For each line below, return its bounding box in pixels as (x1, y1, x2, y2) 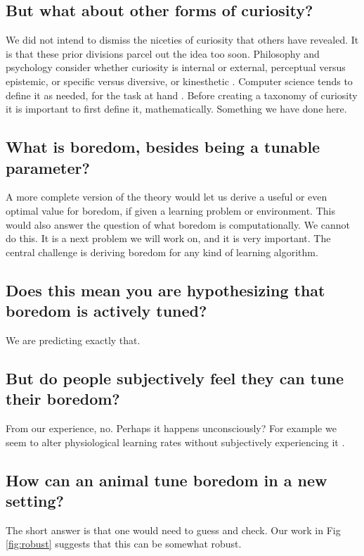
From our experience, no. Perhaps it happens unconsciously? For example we (6, 421, 337, 436)
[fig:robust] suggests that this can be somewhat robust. (6, 536, 242, 551)
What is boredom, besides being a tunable (6, 136, 320, 158)
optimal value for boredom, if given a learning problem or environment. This (6, 203, 335, 217)
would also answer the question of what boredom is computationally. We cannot (6, 217, 351, 232)
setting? (6, 490, 64, 512)
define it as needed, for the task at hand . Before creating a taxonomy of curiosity (6, 87, 358, 102)
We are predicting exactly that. (6, 332, 141, 347)
